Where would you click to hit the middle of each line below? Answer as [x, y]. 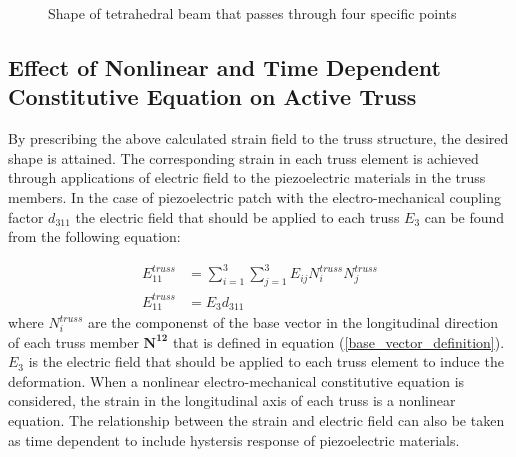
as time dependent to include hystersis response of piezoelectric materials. [234, 439]
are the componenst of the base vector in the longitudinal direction [293, 322]
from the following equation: [94, 236]
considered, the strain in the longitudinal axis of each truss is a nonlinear [232, 400]
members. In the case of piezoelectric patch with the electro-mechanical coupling [254, 196]
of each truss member [73, 341]
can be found [464, 216]
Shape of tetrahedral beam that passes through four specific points [252, 13]
